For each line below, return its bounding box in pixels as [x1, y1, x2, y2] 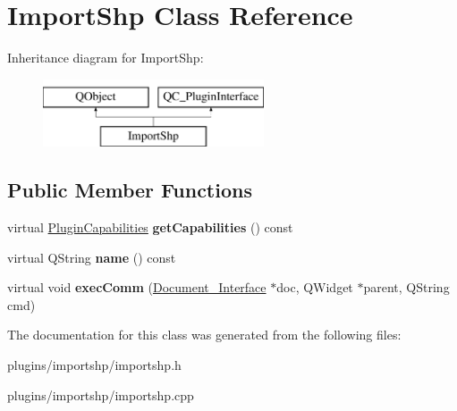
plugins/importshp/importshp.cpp [7, 385, 194, 404]
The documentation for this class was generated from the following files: [7, 325, 402, 344]
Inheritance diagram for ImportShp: [7, 48, 204, 67]
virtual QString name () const [7, 247, 176, 266]
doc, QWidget [276, 278, 353, 297]
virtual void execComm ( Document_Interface [7, 278, 267, 297]
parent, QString [363, 278, 450, 297]
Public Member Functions [7, 176, 252, 204]
